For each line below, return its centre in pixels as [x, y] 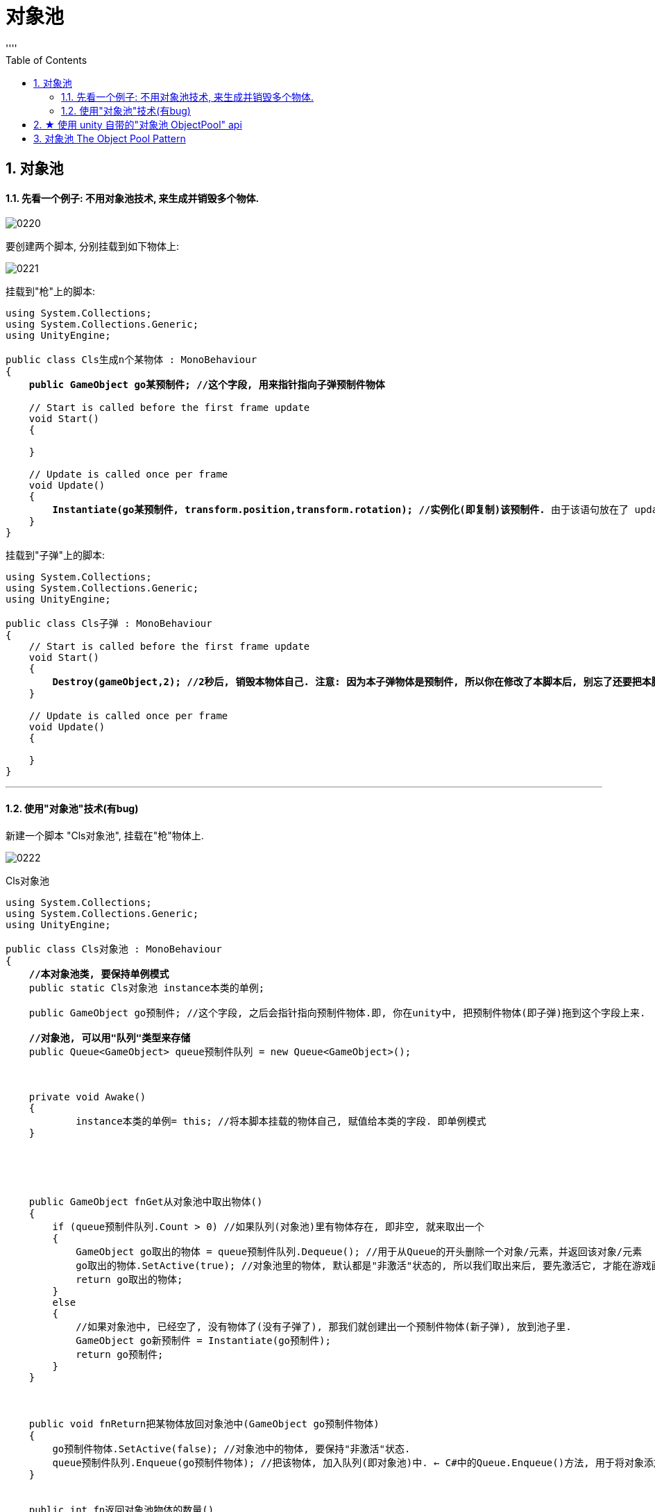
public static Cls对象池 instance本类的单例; [147, 988]
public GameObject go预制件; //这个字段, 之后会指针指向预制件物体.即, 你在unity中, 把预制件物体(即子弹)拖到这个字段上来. [337, 1013]
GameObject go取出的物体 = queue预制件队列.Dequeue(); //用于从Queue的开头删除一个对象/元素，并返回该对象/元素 [359, 1251]
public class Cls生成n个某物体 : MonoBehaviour [131, 360]
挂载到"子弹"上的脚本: [56, 555]
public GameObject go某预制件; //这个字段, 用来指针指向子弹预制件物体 [207, 385]
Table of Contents [46, 60]
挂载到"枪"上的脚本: [51, 292]
